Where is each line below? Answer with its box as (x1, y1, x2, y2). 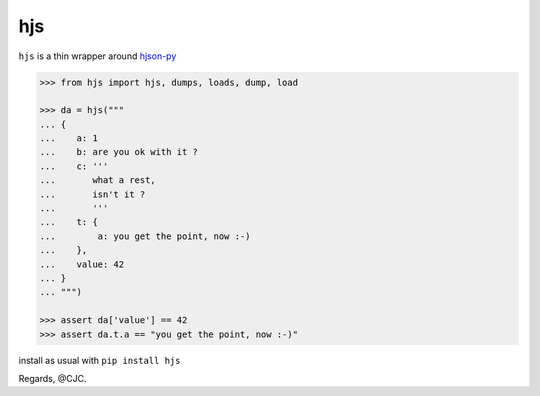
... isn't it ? (39, 188, 146, 200)
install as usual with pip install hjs (18, 354, 181, 366)
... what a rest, (39, 175, 157, 186)
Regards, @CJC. (18, 372, 87, 384)
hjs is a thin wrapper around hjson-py (18, 50, 177, 62)
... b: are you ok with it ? (39, 146, 199, 158)
